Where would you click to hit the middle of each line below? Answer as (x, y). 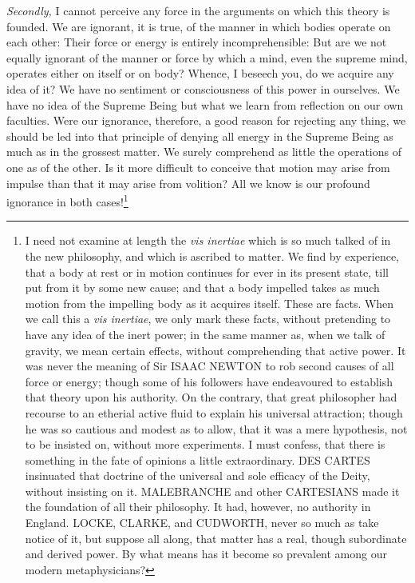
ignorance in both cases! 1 (67, 200)
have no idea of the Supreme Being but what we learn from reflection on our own (205, 104)
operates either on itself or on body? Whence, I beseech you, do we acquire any (200, 73)
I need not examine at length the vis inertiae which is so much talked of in (208, 240)
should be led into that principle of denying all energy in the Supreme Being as (200, 136)
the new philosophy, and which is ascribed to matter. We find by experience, (212, 256)
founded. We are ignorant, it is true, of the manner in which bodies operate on (199, 26)
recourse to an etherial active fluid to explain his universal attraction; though (214, 412)
